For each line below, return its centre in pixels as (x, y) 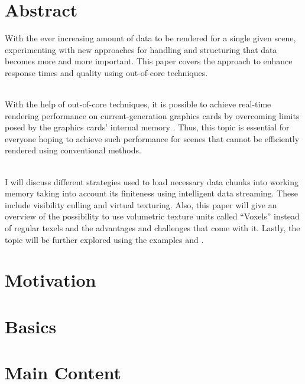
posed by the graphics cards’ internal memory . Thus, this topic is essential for (147, 127)
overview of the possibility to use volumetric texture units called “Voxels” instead (152, 216)
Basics (31, 326)
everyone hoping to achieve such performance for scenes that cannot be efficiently (152, 138)
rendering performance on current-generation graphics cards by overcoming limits (152, 115)
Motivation (51, 280)
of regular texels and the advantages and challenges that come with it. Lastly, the (152, 228)
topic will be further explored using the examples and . (104, 239)
